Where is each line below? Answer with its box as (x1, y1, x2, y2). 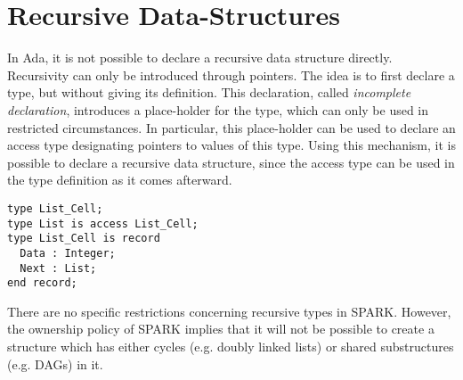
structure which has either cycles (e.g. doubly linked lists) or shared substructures (7, 337, 454, 355)
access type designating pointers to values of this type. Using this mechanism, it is (7, 136, 456, 154)
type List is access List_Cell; (7, 217, 199, 230)
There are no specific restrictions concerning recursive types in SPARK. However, (7, 302, 451, 320)
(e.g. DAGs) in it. (7, 354, 103, 373)
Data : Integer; (20, 246, 116, 260)
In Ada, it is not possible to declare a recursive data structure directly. (7, 48, 393, 67)
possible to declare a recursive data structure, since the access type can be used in (7, 153, 455, 171)
